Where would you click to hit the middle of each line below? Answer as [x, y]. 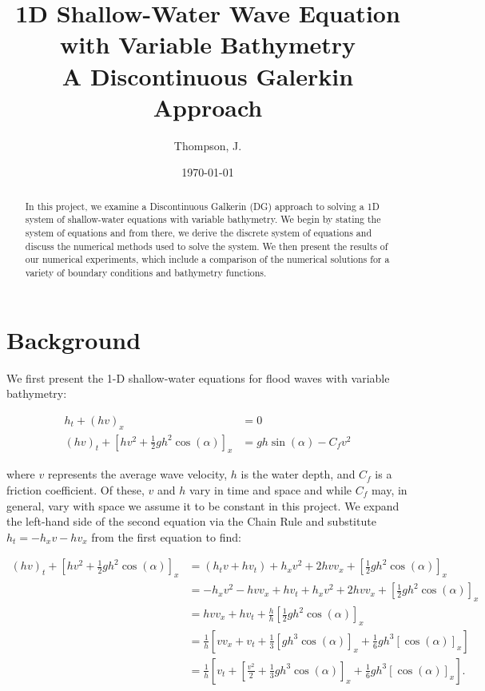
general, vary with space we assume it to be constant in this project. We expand [203, 505]
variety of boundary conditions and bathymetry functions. [146, 272]
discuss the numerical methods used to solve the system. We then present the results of [207, 246]
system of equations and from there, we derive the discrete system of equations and [199, 232]
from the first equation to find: [166, 536]
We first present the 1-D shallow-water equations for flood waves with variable [198, 377]
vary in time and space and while [270, 489]
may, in [389, 489]
